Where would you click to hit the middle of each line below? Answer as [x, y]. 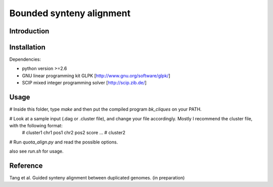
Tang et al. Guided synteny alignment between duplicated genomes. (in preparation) [97, 178]
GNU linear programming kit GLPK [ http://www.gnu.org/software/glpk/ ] [96, 75]
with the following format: [36, 125]
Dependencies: [25, 59]
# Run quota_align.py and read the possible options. [64, 142]
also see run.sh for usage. [36, 151]
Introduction [29, 31]
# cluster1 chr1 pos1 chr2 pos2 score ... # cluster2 [74, 133]
